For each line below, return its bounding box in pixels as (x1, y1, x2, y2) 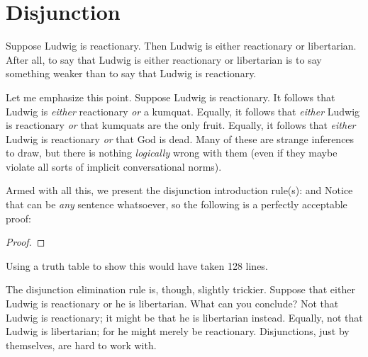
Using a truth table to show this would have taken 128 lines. (6, 258, 268, 273)
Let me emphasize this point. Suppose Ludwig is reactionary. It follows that (6, 89, 335, 104)
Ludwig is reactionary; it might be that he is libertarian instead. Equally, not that (6, 310, 363, 324)
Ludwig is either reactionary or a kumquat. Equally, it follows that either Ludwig (6, 103, 360, 118)
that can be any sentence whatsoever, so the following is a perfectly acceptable (6, 197, 347, 212)
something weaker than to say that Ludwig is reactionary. (6, 66, 257, 81)
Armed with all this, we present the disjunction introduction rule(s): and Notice (6, 183, 353, 198)
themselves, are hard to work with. (6, 337, 157, 352)
